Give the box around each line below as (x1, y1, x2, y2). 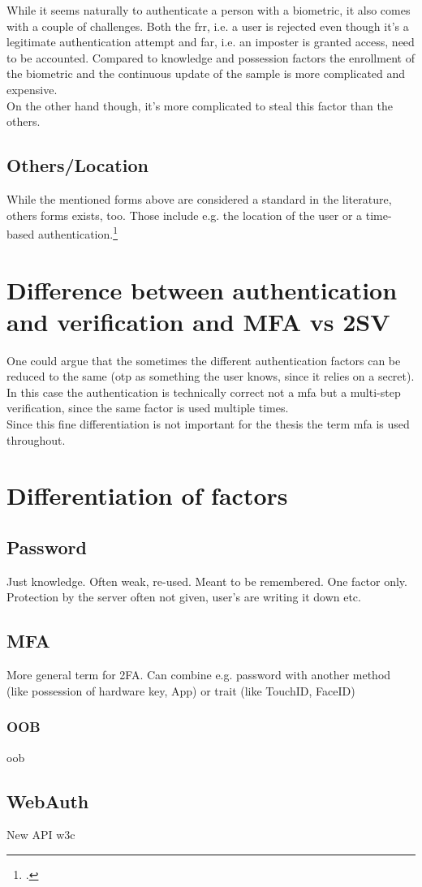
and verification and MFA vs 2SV (6, 304, 390, 338)
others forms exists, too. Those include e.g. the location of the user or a (6, 206, 363, 223)
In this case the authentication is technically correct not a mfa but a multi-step (6, 383, 401, 400)
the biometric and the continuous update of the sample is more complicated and (6, 65, 406, 82)
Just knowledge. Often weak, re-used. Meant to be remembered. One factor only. (6, 572, 407, 589)
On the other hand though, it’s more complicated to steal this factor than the (6, 97, 393, 114)
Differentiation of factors (6, 479, 288, 512)
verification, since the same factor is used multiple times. (6, 399, 289, 416)
